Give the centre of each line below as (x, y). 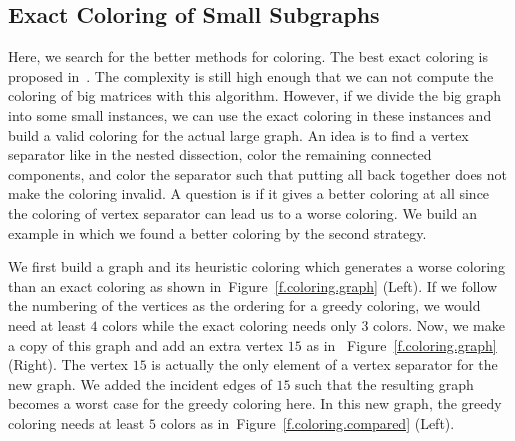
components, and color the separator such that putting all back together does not (258, 173)
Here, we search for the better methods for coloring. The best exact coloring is (248, 56)
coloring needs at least (76, 422)
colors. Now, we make (439, 324)
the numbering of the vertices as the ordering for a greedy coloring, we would (244, 305)
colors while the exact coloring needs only (229, 324)
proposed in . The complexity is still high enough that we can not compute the (251, 75)
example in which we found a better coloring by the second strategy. (217, 232)
